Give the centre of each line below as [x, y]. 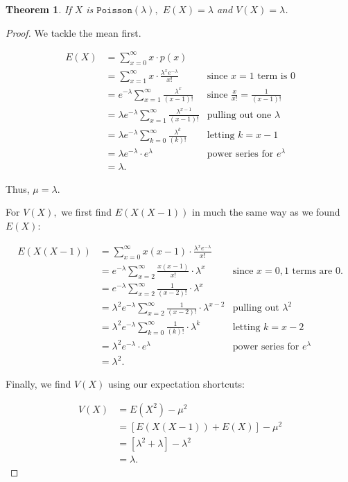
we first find [87, 212]
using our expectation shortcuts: [176, 384]
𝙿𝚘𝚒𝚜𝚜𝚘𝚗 [114, 10]
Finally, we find [38, 384]
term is [272, 76]
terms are [312, 271]
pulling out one [239, 115]
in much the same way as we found [266, 212]
